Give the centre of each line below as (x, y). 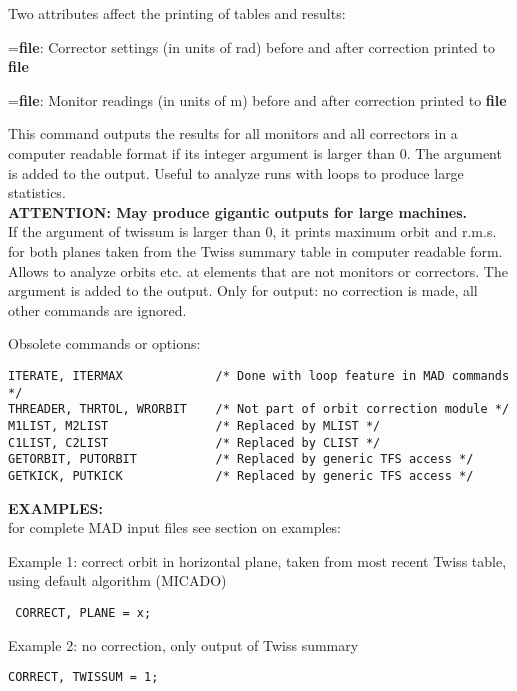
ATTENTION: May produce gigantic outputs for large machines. (238, 211)
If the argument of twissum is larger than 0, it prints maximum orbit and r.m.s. (252, 231)
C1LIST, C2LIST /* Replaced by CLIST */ (194, 442)
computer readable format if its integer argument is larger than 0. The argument (255, 152)
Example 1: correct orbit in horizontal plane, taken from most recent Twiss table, (257, 560)
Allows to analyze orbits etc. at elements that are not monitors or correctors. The (258, 270)
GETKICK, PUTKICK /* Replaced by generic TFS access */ (241, 475)
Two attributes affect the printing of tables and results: (177, 13)
